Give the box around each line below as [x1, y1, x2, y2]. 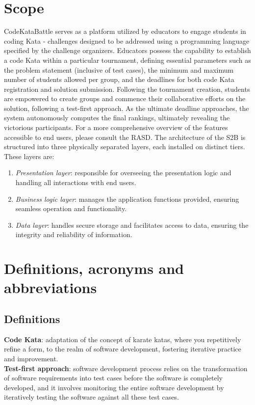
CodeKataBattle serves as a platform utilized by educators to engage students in [4, 26, 246, 36]
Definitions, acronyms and [4, 258, 184, 278]
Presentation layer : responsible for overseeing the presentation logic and [15, 167, 231, 178]
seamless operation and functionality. [15, 203, 127, 214]
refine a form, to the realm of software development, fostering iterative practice [4, 344, 241, 354]
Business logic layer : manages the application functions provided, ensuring [15, 193, 239, 204]
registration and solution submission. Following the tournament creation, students [4, 83, 250, 94]
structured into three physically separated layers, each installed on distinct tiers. [4, 141, 245, 152]
